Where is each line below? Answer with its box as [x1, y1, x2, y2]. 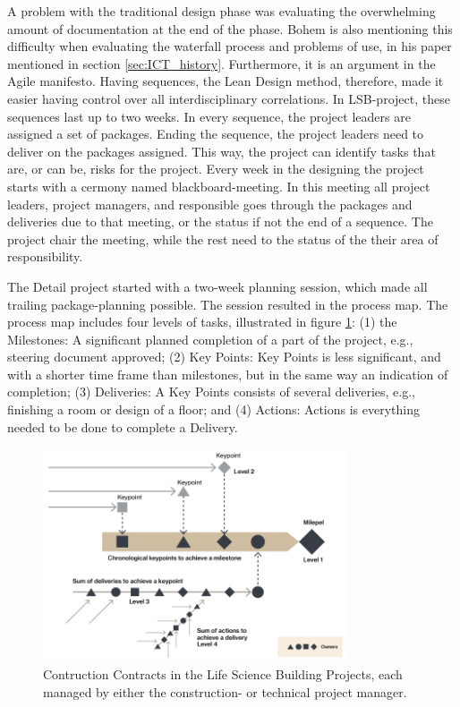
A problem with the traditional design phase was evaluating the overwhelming [7, 2, 436, 20]
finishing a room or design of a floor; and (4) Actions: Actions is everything [7, 400, 421, 419]
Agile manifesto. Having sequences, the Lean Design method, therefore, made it [7, 72, 444, 90]
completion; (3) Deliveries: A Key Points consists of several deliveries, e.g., [7, 382, 415, 401]
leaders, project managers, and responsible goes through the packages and [7, 194, 413, 213]
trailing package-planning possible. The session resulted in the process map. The [7, 294, 448, 313]
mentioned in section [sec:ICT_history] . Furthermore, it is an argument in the [7, 54, 436, 72]
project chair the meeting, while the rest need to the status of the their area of [7, 229, 439, 248]
